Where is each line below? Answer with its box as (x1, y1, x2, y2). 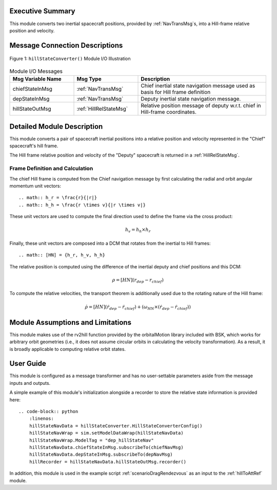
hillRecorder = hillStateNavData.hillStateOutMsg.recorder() (29, 459, 187, 464)
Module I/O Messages (9, 67, 63, 74)
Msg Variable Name (12, 75, 62, 83)
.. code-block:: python (18, 408, 78, 415)
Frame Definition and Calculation (9, 165, 93, 172)
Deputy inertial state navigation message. (141, 95, 241, 103)
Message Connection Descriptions (9, 41, 123, 50)
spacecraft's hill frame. (9, 143, 58, 149)
